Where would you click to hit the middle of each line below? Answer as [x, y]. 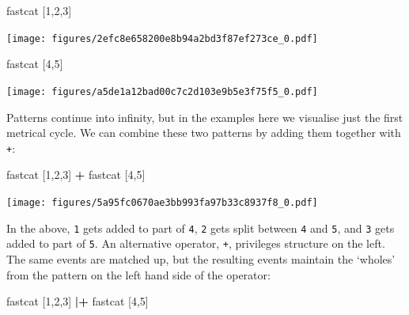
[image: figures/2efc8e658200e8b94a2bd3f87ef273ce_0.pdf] [162, 38]
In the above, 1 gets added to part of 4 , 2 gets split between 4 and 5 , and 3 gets [201, 228]
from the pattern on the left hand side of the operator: [138, 274]
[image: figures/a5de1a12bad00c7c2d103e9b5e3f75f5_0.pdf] [162, 91]
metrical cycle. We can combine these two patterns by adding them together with [204, 133]
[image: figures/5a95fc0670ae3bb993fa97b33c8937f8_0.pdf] [162, 202]
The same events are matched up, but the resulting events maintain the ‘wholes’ [201, 258]
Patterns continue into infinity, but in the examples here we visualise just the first [205, 117]
